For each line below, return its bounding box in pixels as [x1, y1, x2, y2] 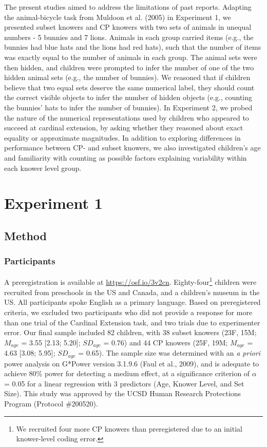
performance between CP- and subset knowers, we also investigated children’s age [4, 142, 261, 153]
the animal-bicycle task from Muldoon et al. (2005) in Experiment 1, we [4, 11, 231, 22]
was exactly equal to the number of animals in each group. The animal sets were [4, 51, 257, 62]
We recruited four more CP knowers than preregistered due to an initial [16, 423, 242, 434]
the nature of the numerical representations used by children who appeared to [4, 112, 249, 123]
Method [4, 227, 47, 243]
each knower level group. [4, 162, 82, 173]
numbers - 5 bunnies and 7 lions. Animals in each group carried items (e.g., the [4, 31, 254, 42]
